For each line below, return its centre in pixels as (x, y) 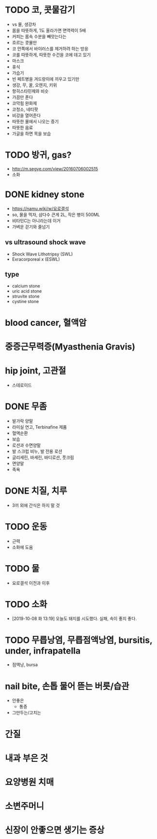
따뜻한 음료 (22, 127)
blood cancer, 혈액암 (46, 323)
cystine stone (25, 302)
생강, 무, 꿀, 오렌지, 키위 (34, 85)
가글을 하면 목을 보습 (31, 134)
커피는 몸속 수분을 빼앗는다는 (39, 36)
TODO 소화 (26, 604)
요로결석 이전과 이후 (31, 583)
